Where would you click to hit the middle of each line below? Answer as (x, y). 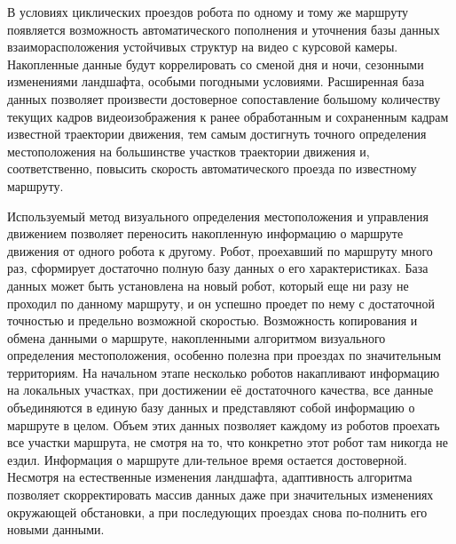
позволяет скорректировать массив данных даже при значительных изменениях (220, 495)
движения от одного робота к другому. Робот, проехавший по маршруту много (220, 250)
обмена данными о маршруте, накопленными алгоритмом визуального (197, 337)
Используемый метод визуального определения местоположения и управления (218, 216)
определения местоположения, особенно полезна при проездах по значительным (224, 355)
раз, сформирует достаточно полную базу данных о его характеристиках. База (218, 268)
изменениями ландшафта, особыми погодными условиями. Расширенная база (216, 81)
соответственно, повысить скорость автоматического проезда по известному (212, 168)
